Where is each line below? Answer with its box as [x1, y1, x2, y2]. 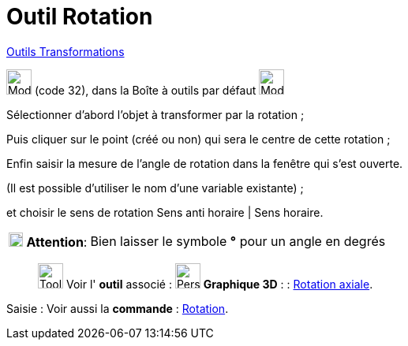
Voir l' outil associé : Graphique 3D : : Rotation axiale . [66, 277, 373, 291]
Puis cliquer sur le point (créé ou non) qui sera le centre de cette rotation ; [6, 132, 391, 146]
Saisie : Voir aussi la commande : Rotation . [6, 301, 229, 315]
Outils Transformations [6, 44, 125, 58]
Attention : [26, 233, 88, 250]
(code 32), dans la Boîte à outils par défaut [34, 83, 256, 97]
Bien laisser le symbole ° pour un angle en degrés [90, 233, 386, 249]
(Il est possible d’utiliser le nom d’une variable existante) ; [6, 180, 304, 195]
